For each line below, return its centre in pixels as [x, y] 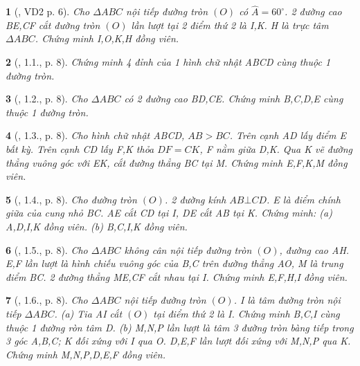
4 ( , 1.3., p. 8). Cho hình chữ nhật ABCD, [95, 135]
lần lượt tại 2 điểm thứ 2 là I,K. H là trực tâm [230, 25]
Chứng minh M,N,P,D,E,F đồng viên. [85, 354]
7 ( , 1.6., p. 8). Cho [47, 300]
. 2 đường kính [195, 199]
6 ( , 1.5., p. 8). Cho [47, 249]
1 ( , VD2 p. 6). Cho [48, 11]
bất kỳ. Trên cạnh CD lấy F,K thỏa [80, 148]
